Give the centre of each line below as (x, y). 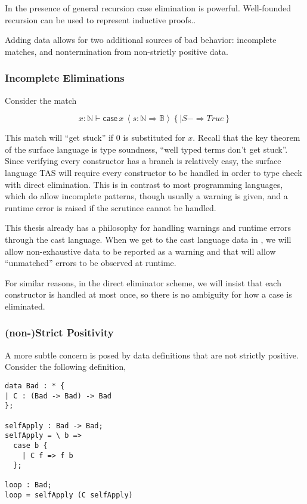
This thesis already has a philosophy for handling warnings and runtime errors (148, 228)
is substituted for (154, 137)
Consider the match (41, 100)
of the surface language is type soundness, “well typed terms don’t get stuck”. (146, 149)
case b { (30, 445)
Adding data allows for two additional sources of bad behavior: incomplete (141, 40)
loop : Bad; (28, 485)
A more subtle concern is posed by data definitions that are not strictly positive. (152, 355)
